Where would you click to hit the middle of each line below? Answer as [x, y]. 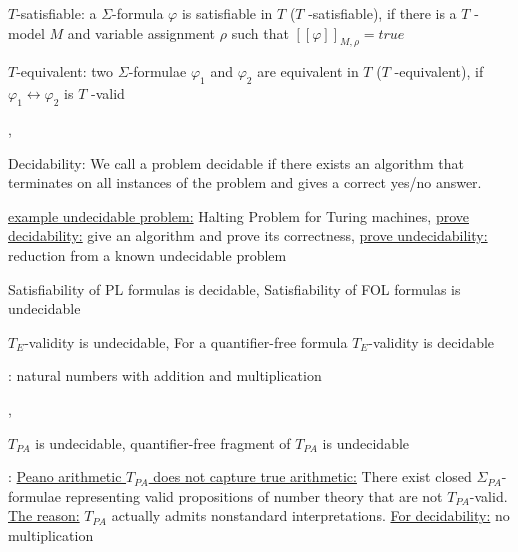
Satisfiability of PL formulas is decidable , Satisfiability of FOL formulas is [234, 288]
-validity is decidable [431, 341]
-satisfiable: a [56, 13]
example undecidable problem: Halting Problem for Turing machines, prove [238, 215]
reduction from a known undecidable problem [147, 254]
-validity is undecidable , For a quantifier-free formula [186, 341]
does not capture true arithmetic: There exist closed [312, 476]
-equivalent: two [65, 71]
